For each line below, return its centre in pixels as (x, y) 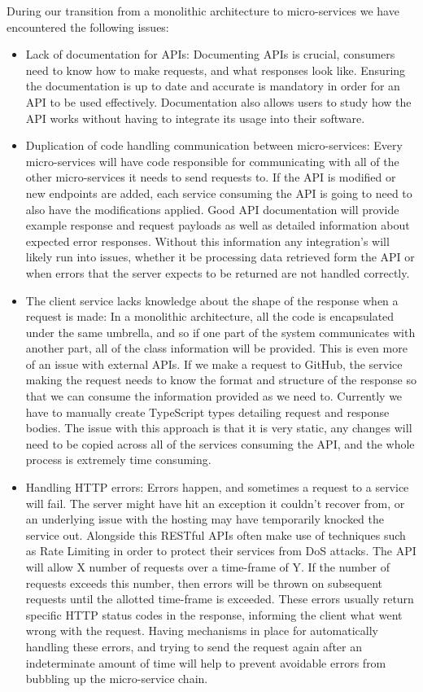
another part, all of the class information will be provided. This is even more (216, 348)
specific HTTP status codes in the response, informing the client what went (214, 614)
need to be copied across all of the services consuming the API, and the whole (220, 443)
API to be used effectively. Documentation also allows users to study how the (218, 101)
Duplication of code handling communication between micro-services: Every (214, 145)
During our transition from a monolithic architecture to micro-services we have (203, 11)
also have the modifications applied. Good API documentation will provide (212, 209)
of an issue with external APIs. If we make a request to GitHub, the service (214, 364)
